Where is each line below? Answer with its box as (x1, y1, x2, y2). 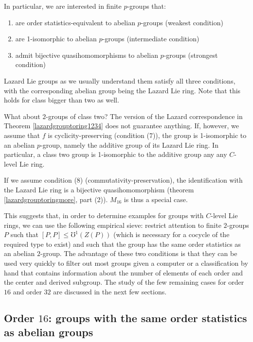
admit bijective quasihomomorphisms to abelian (15, 50, 158, 60)
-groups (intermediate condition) (102, 34, 199, 44)
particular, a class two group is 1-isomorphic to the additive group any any (4, 149, 227, 159)
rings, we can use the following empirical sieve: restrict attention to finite (4, 220, 221, 230)
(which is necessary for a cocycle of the (113, 229, 230, 239)
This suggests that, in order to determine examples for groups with (4, 210, 204, 221)
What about (4, 111, 40, 121)
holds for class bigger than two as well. (4, 95, 119, 105)
